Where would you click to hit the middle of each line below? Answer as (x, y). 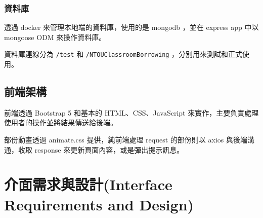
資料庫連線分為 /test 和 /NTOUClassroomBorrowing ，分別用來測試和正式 (123, 54)
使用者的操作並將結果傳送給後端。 (61, 122)
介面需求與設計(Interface (88, 184)
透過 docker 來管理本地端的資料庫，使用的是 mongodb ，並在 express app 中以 (131, 27)
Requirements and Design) (99, 204)
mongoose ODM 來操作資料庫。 (55, 37)
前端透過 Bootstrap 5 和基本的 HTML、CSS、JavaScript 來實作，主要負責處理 (131, 112)
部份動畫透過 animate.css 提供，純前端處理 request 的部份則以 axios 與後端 (126, 140)
